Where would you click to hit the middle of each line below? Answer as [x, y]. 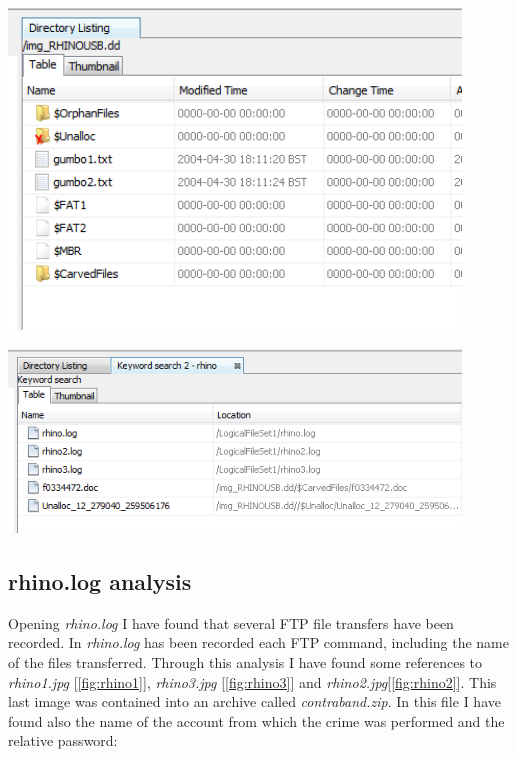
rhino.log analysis [100, 581]
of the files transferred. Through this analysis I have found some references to [245, 662]
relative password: [63, 740]
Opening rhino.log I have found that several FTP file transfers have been [231, 622]
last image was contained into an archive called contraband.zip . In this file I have [254, 701]
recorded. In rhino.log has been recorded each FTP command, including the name [258, 642]
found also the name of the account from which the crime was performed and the [256, 720]
